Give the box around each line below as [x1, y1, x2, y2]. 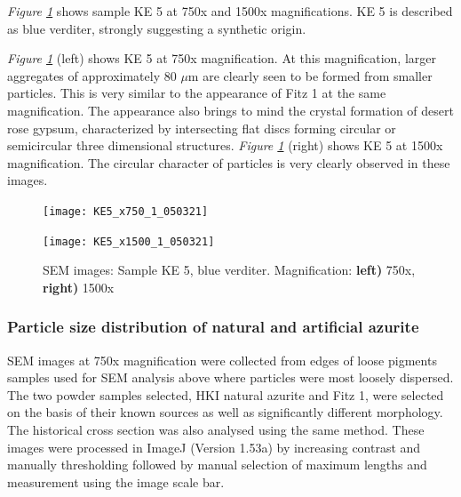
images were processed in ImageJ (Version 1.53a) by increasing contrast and [7, 437, 421, 456]
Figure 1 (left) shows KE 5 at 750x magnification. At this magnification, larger [7, 49, 436, 68]
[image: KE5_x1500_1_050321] [43, 235, 215, 248]
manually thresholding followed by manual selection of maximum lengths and [7, 455, 427, 474]
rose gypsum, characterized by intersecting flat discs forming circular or [7, 118, 396, 137]
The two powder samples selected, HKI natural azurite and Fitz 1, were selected [7, 385, 444, 404]
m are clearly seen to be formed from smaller [187, 66, 433, 84]
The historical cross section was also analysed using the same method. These [7, 421, 425, 439]
